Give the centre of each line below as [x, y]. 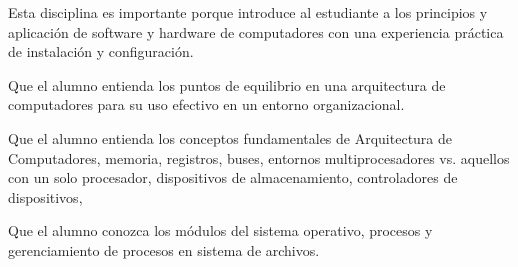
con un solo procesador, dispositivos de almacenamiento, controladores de [233, 177]
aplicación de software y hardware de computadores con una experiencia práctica [256, 31]
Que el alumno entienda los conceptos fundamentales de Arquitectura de [230, 137]
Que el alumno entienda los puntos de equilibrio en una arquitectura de [227, 84]
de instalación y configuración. [101, 51]
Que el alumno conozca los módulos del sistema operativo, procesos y [220, 230]
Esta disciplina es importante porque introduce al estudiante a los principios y [248, 12]
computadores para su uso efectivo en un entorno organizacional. [206, 104]
